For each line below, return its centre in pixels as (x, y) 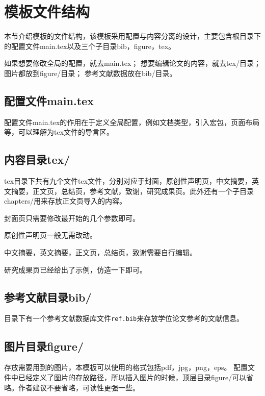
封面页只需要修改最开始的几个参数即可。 (72, 218)
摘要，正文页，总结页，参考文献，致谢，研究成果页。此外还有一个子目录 (132, 191)
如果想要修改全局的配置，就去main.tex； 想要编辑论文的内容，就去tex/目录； (132, 63)
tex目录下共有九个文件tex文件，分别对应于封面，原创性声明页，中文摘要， (128, 181)
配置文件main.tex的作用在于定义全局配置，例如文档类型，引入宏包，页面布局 (132, 122)
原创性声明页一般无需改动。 (50, 235)
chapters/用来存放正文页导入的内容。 (65, 201)
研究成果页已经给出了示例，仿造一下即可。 (75, 269)
